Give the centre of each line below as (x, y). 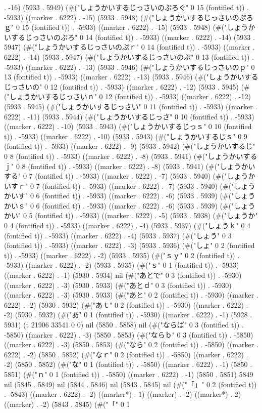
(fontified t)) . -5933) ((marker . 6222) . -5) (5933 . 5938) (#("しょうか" (146, 215)
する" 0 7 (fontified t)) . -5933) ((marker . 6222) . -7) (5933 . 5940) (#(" (116, 176)
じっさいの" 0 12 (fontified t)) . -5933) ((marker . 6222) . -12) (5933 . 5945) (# (127, 86)
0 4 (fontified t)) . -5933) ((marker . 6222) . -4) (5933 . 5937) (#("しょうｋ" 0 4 (127, 225)
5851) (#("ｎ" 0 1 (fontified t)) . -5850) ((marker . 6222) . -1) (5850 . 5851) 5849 (129, 374)
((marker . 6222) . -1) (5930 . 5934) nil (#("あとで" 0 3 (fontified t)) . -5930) (123, 275)
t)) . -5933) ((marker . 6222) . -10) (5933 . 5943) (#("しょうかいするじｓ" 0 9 (126, 136)
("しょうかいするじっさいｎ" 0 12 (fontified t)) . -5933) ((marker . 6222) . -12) (127, 96)
